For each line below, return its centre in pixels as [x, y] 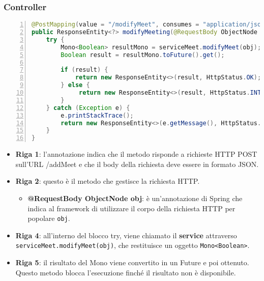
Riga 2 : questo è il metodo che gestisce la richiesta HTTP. [108, 181]
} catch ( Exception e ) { [88, 108]
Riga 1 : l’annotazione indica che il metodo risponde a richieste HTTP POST [136, 154]
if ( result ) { [84, 70]
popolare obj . [49, 218]
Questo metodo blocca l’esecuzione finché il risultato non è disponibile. [126, 272]
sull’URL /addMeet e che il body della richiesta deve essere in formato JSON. [137, 164]
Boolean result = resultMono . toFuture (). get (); [143, 55]
